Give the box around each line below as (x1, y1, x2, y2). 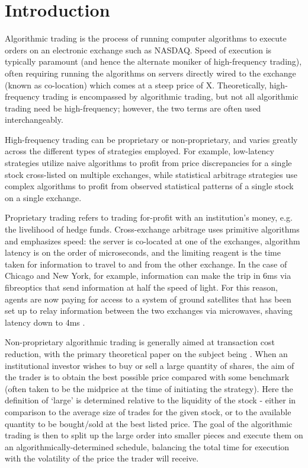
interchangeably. (5, 113, 63, 126)
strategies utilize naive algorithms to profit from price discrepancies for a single (5, 157, 292, 169)
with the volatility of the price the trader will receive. (5, 452, 199, 464)
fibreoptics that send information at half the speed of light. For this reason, (5, 281, 278, 293)
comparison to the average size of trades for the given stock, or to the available (5, 405, 291, 418)
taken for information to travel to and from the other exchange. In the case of (5, 257, 287, 270)
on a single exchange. (5, 191, 82, 203)
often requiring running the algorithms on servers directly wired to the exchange (5, 66, 296, 79)
